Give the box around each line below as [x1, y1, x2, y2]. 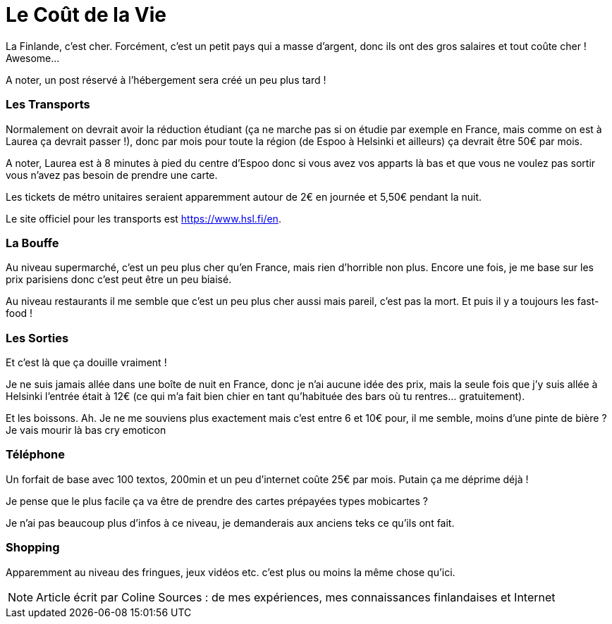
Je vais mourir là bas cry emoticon [6, 424, 166, 436]
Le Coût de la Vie [6, 3, 166, 27]
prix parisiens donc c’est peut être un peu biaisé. [6, 273, 232, 286]
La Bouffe [6, 235, 59, 250]
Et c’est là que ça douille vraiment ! [6, 356, 167, 368]
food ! [6, 307, 33, 320]
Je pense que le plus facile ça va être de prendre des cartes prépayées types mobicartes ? [6, 494, 428, 507]
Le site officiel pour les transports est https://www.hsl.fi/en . [6, 212, 281, 225]
